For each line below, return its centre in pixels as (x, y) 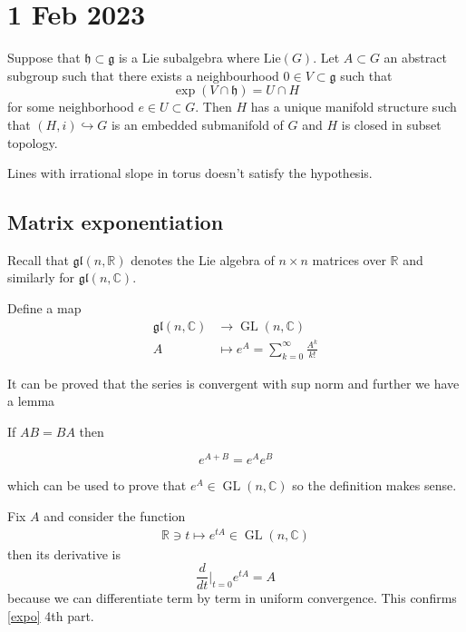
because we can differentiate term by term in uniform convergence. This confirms (232, 598)
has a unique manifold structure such (354, 107)
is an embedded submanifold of (197, 124)
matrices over (349, 259)
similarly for (41, 277)
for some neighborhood (71, 107)
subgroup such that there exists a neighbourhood (143, 75)
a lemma (31, 401)
